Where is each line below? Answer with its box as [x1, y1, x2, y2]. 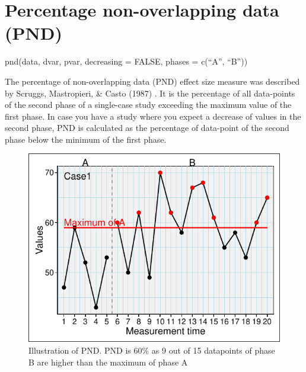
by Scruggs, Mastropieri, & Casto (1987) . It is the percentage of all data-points [5, 86, 295, 99]
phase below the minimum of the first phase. [5, 133, 167, 145]
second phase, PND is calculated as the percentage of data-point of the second [5, 121, 289, 134]
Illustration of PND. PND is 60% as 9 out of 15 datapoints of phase [28, 344, 275, 357]
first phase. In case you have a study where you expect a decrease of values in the [5, 110, 301, 122]
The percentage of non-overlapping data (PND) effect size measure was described [5, 75, 300, 87]
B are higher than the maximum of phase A [28, 355, 188, 368]
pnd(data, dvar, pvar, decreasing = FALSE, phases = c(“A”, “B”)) [5, 55, 248, 68]
